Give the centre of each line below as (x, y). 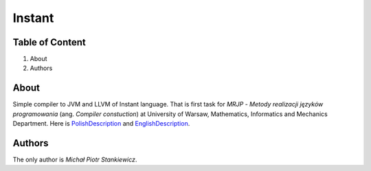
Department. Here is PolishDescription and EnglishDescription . (101, 124)
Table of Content (49, 42)
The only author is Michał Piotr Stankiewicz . (75, 160)
